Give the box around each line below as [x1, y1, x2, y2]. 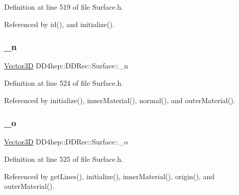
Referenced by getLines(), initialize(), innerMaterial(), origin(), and [4, 170, 215, 181]
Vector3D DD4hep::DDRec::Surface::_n [4, 60, 128, 71]
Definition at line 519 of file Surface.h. [4, 2, 124, 12]
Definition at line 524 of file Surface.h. [4, 78, 124, 88]
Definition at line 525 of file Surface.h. [4, 154, 124, 164]
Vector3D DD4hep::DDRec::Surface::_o [4, 136, 128, 147]
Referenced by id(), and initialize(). [4, 18, 115, 29]
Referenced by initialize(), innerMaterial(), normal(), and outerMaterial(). [4, 94, 235, 105]
